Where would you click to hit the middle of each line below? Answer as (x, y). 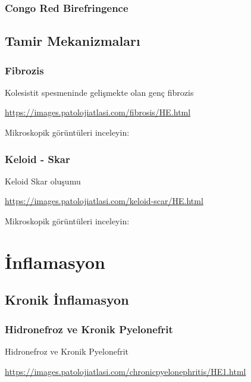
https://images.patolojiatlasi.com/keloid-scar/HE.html (104, 201)
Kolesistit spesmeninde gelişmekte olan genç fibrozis (99, 92)
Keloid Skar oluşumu (43, 181)
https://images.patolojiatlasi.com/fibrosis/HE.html (98, 112)
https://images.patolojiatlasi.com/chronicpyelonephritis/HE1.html (125, 371)
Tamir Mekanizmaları (73, 41)
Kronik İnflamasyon (67, 300)
